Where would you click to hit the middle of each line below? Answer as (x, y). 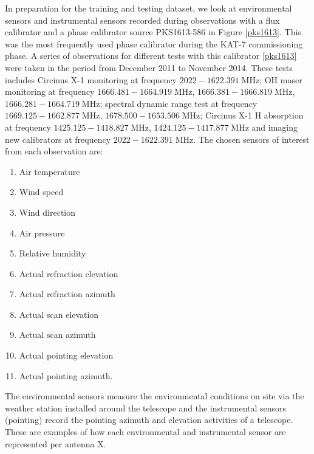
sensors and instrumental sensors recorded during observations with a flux (142, 20)
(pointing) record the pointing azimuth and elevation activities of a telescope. (149, 420)
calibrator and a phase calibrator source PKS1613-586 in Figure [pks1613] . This (153, 32)
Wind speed (41, 192)
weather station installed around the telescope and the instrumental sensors (146, 408)
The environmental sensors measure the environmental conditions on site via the (155, 396)
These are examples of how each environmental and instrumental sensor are (145, 432)
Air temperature (49, 171)
